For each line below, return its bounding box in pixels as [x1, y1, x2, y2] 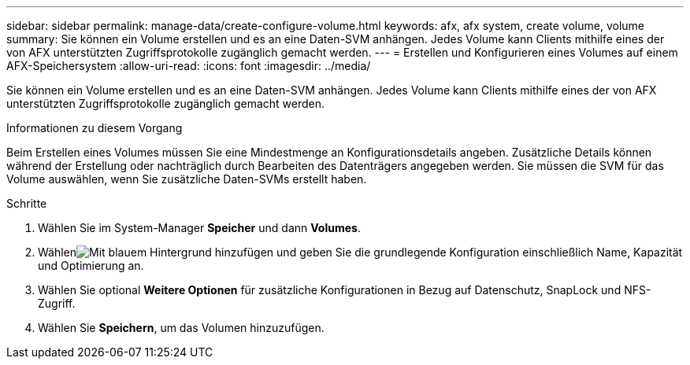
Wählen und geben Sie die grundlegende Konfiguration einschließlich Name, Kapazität [38, 245, 683, 259]
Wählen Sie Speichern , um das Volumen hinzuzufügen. [38, 321, 325, 334]
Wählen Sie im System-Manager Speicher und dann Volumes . [38, 221, 361, 234]
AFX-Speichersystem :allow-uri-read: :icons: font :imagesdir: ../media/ [6, 59, 371, 72]
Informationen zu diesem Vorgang [6, 121, 183, 135]
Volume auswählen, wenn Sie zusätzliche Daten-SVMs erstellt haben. [6, 172, 367, 186]
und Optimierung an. [38, 259, 144, 272]
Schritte [6, 197, 47, 210]
